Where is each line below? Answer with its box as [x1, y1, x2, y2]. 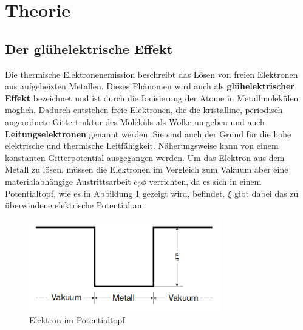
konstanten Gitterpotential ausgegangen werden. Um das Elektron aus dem [5, 151, 285, 163]
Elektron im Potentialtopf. [29, 314, 128, 326]
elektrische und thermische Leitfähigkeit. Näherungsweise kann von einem [5, 139, 279, 152]
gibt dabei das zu [234, 187, 299, 199]
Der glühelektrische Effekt [5, 39, 173, 58]
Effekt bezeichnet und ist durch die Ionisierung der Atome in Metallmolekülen [5, 91, 299, 104]
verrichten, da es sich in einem [149, 174, 262, 187]
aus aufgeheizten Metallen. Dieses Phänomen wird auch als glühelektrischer [5, 80, 295, 92]
